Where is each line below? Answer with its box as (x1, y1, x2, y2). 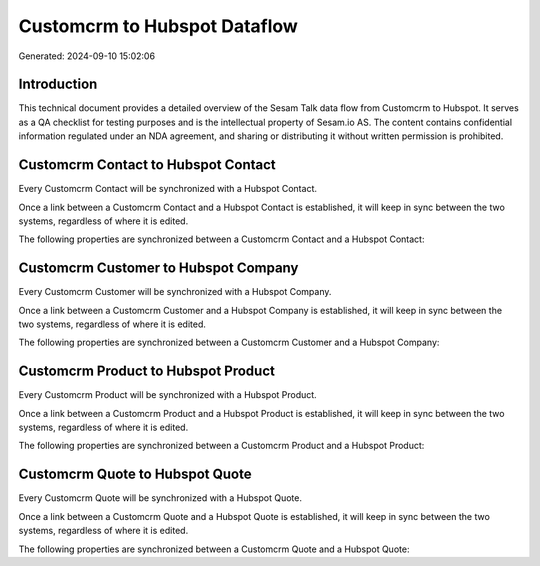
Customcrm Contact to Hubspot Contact (18, 156, 276, 174)
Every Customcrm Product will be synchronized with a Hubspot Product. (18, 389, 317, 401)
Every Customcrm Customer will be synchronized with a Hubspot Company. (18, 286, 332, 298)
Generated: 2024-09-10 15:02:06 (18, 50, 155, 62)
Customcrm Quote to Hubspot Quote (18, 466, 252, 483)
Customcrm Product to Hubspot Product (18, 363, 275, 380)
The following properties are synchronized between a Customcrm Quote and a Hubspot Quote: (18, 543, 410, 555)
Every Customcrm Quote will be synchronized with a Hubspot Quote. (18, 492, 302, 504)
